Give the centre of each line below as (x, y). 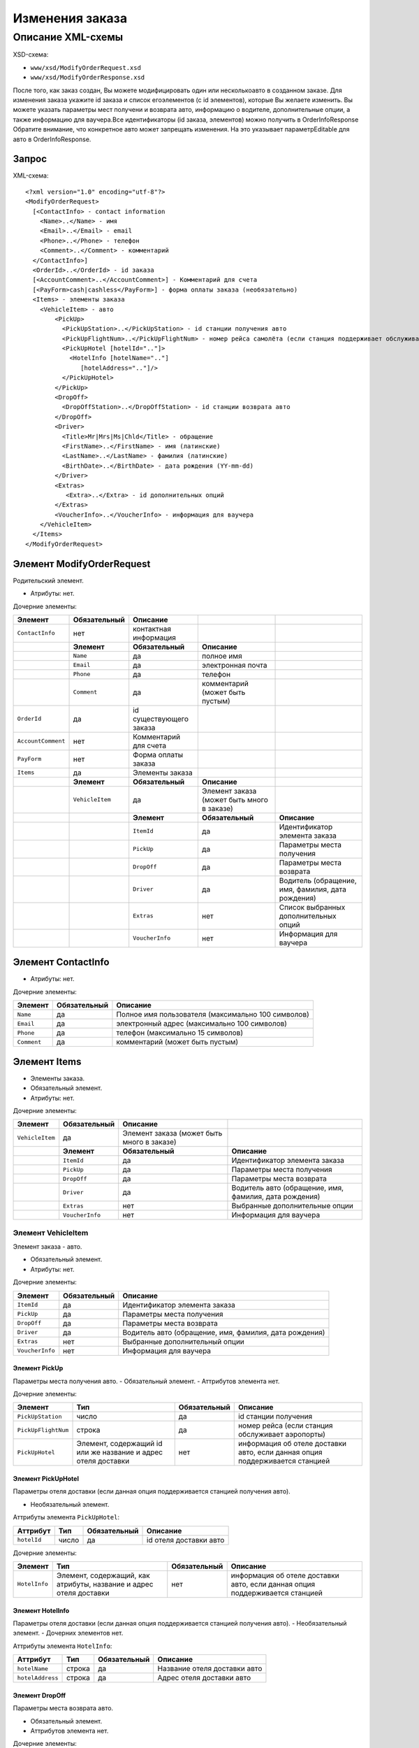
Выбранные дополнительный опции (183, 1341)
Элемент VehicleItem (51, 1233)
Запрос (30, 159)
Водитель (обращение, (318, 880)
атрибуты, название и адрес (105, 1584)
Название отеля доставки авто (210, 1669)
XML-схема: (31, 175)
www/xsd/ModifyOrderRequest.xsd (86, 67)
